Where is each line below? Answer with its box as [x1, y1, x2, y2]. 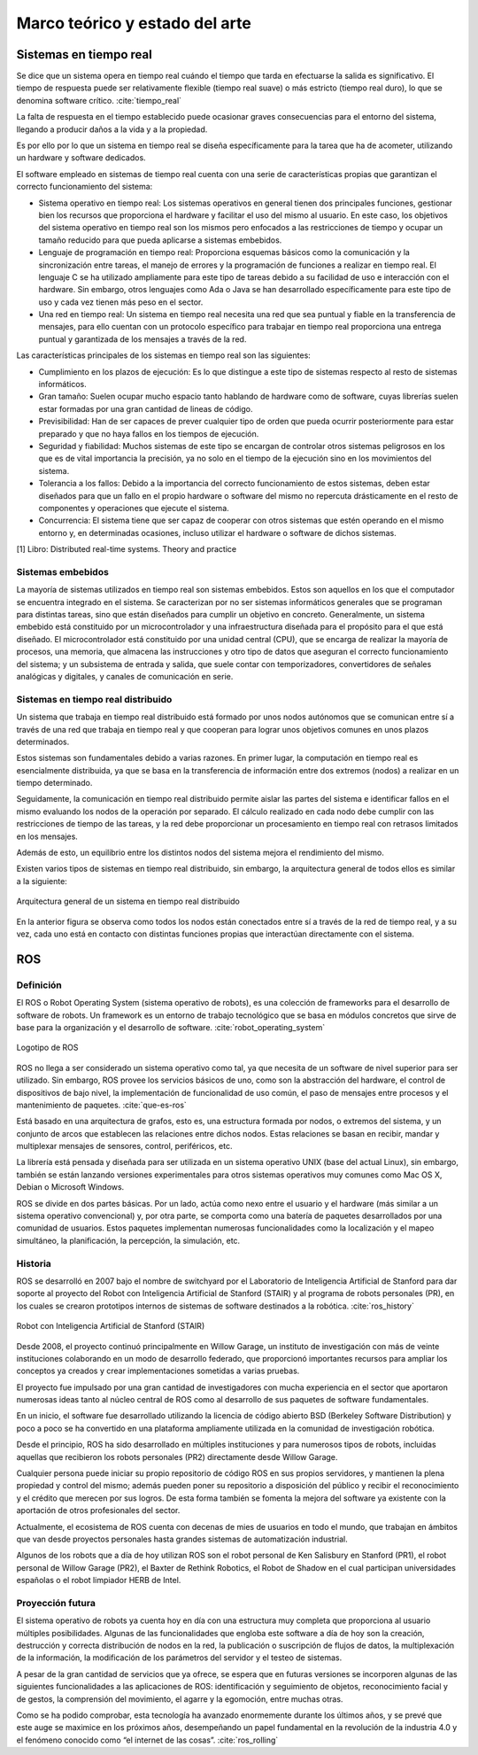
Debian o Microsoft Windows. [16, 1182, 125, 1192]
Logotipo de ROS [16, 1042, 79, 1053]
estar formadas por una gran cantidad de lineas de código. [38, 403, 253, 414]
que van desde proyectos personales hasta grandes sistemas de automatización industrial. [16, 1534, 349, 1544]
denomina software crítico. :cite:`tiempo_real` [16, 95, 181, 105]
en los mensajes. [16, 831, 79, 842]
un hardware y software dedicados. [16, 152, 146, 163]
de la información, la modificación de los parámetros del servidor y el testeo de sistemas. [16, 1652, 343, 1663]
